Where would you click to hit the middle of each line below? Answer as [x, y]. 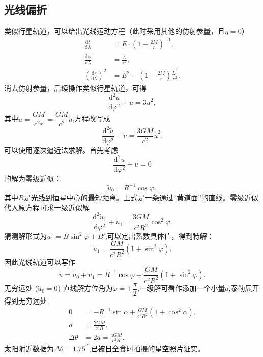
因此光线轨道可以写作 [40, 262]
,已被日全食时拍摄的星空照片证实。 [147, 348]
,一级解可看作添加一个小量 [181, 288]
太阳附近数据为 [29, 348]
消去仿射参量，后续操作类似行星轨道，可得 [75, 87]
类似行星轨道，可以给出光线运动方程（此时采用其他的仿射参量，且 [114, 31]
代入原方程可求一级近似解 [47, 207]
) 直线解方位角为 [85, 288]
